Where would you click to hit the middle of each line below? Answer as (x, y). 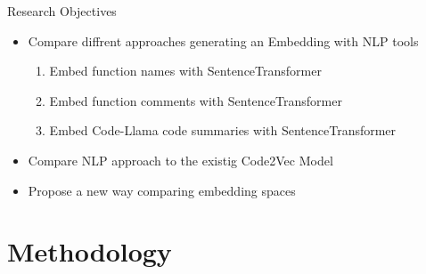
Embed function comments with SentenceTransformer (196, 100)
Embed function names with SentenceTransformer (185, 71)
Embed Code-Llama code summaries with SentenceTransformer (223, 130)
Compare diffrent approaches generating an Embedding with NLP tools (223, 40)
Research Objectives (62, 11)
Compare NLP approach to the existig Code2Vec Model (180, 160)
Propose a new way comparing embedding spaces (162, 190)
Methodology (90, 251)
